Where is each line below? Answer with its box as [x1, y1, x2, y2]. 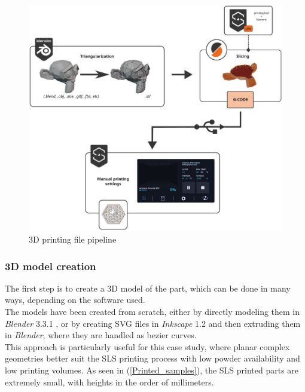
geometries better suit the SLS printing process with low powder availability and [5, 352, 300, 365]
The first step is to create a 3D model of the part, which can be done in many [5, 281, 291, 294]
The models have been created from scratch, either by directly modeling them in [5, 305, 300, 318]
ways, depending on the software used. [5, 293, 145, 306]
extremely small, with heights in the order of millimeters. [5, 375, 214, 388]
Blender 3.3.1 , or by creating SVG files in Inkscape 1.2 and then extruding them [5, 317, 301, 329]
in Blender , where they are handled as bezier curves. [5, 329, 197, 341]
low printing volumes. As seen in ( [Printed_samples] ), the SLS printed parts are [5, 364, 299, 376]
